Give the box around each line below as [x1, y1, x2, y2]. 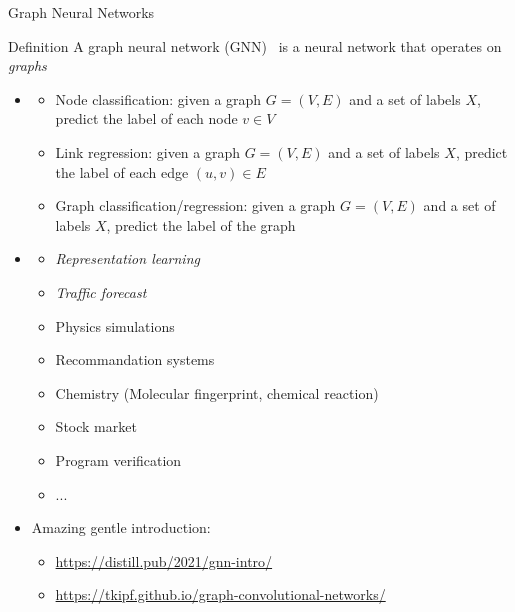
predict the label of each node [55, 108, 238, 129]
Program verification [55, 449, 182, 470]
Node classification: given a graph [55, 88, 262, 109]
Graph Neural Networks [8, 2, 155, 22]
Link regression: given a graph [55, 141, 241, 162]
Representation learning [55, 248, 200, 269]
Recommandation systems [55, 349, 215, 370]
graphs [8, 55, 47, 76]
